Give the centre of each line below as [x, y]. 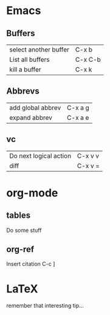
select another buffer [40, 50]
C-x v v [88, 155]
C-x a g [78, 108]
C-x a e [78, 117]
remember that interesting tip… [45, 306]
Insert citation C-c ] [31, 264]
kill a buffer [25, 69]
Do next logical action [40, 155]
